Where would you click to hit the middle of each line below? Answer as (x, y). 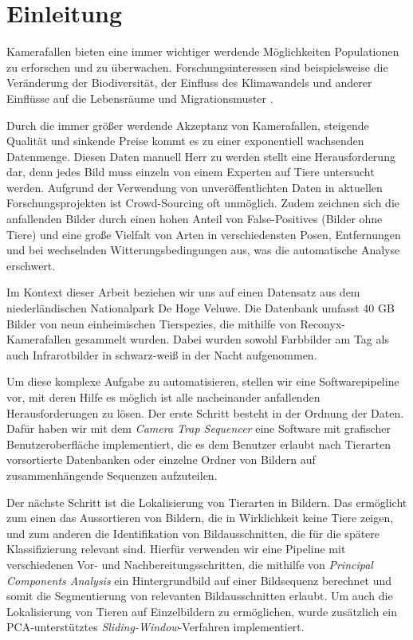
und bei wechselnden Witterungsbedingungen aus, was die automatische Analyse (203, 250)
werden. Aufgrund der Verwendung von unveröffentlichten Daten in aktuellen (195, 187)
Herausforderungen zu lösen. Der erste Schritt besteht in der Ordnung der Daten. (205, 412)
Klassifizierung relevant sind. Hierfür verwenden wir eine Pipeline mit (176, 549)
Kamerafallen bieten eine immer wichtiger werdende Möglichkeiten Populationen (203, 51)
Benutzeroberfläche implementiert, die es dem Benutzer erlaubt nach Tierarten (199, 444)
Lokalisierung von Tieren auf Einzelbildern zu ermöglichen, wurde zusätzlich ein (202, 611)
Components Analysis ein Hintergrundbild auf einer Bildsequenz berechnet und (199, 580)
